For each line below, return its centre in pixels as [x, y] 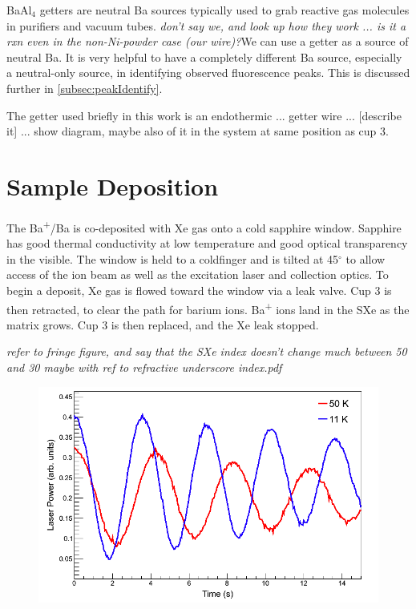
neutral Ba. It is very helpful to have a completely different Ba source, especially [204, 56]
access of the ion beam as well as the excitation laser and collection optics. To [198, 274]
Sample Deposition [113, 186]
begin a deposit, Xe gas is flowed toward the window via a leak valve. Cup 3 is [199, 290]
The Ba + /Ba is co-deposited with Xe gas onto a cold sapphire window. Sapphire [204, 226]
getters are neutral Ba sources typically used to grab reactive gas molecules [224, 10]
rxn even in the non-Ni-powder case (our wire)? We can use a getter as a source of [208, 41]
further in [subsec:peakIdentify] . [85, 88]
